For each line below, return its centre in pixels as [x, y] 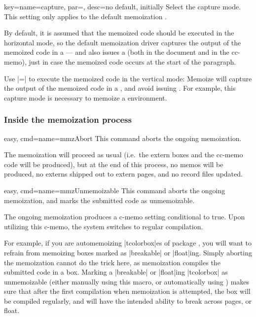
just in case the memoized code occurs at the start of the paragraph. [132, 61]
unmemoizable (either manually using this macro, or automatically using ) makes [127, 281]
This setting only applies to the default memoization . [86, 16]
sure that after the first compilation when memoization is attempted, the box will [127, 291]
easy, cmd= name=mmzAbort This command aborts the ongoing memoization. [123, 138]
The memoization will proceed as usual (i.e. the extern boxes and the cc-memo [124, 155]
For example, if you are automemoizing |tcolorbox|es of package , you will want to [128, 243]
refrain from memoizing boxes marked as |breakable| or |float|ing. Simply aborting [128, 252]
